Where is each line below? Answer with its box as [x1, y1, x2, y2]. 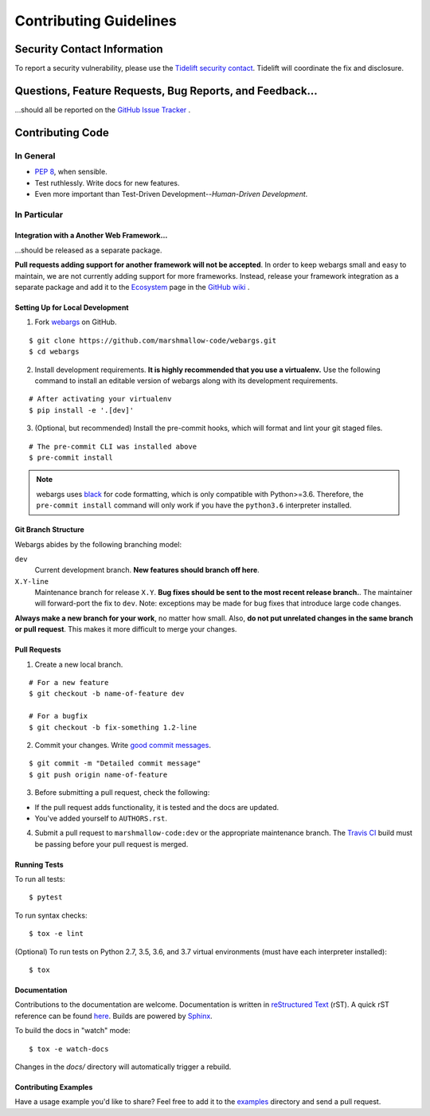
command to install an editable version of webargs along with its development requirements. [34, 375, 338, 386]
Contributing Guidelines [14, 12, 177, 29]
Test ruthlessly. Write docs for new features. [34, 178, 180, 187]
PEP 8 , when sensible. [34, 167, 107, 177]
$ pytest [29, 893, 63, 902]
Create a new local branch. [34, 660, 123, 669]
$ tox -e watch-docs [29, 1044, 109, 1053]
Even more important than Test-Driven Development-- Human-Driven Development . [34, 189, 308, 198]
